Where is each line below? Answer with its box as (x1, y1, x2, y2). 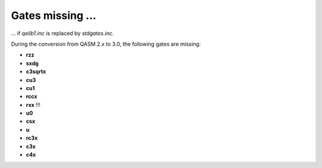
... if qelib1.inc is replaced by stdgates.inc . (11, 30, 114, 37)
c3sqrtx (26, 68, 47, 75)
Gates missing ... (11, 9, 97, 22)
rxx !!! (26, 101, 41, 108)
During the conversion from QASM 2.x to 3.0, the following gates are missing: (11, 40, 201, 47)
